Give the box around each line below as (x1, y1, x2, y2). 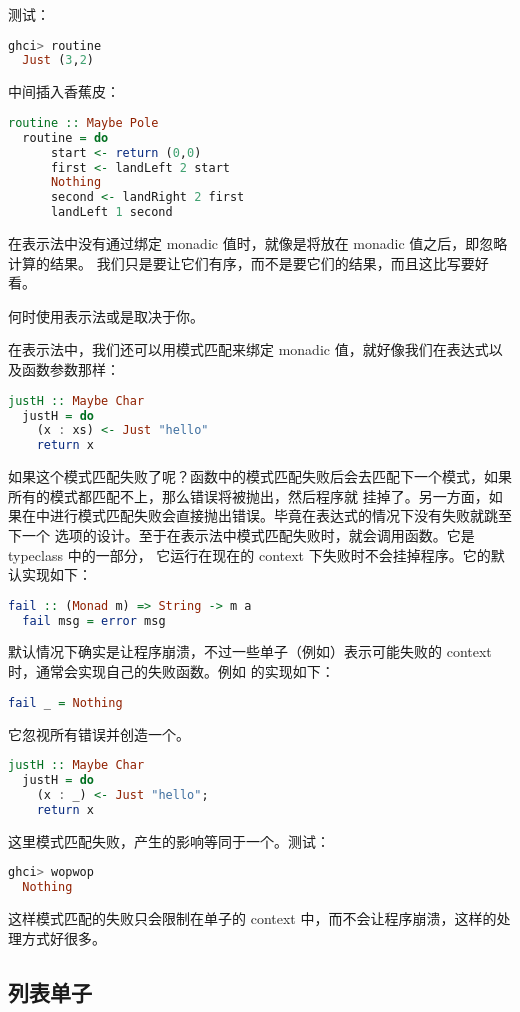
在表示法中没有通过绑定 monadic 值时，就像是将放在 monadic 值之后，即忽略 (8, 233, 508, 254)
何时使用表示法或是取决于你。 (8, 305, 204, 326)
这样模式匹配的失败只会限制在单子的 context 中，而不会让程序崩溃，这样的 (8, 907, 497, 928)
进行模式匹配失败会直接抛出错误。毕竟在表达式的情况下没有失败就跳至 (49, 505, 512, 526)
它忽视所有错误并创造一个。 (8, 723, 190, 744)
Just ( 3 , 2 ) (22, 53, 94, 68)
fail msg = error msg (22, 613, 166, 628)
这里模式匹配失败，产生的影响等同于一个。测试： (8, 830, 330, 851)
